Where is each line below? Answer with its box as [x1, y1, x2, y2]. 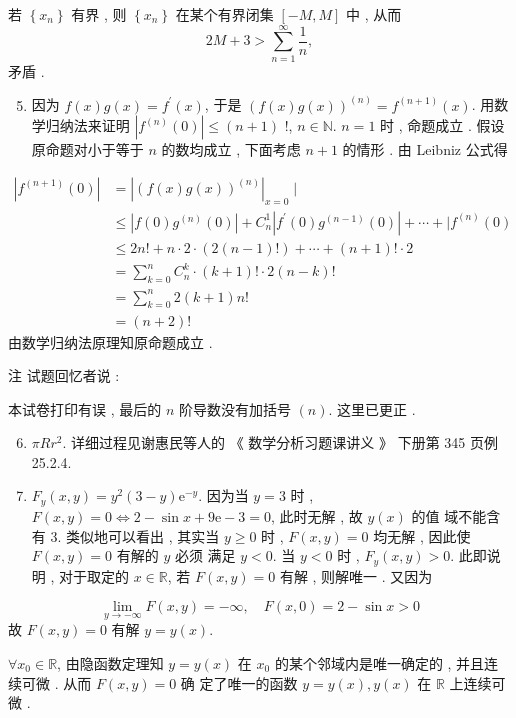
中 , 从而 [346, 4, 402, 24]
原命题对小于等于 [31, 139, 144, 160]
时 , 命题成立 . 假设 [380, 115, 505, 136]
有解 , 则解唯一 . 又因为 [279, 565, 433, 586]
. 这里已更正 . [328, 398, 416, 419]
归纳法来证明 [45, 115, 130, 136]
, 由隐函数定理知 [57, 652, 164, 673]
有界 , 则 [71, 4, 127, 24]
